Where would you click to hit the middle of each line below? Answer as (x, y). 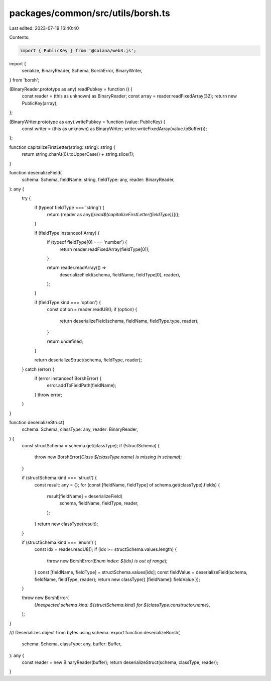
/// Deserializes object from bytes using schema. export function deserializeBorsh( (95, 632)
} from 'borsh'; (24, 80)
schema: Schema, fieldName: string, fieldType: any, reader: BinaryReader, (98, 180)
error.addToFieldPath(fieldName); (82, 385)
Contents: (19, 37)
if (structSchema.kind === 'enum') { (59, 542)
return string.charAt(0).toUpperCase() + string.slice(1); (78, 154)
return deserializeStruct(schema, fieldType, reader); (88, 360)
